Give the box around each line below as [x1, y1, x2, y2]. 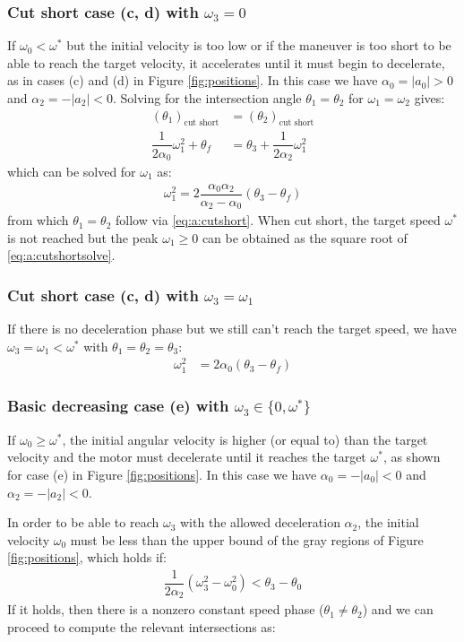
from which [7, 211, 69, 230]
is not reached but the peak [7, 228, 159, 247]
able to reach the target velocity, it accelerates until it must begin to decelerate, [7, 53, 445, 72]
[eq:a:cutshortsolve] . [7, 246, 116, 265]
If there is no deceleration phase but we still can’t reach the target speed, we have [7, 319, 457, 338]
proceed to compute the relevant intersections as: [7, 618, 276, 637]
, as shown [382, 447, 441, 466]
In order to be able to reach [7, 513, 159, 532]
